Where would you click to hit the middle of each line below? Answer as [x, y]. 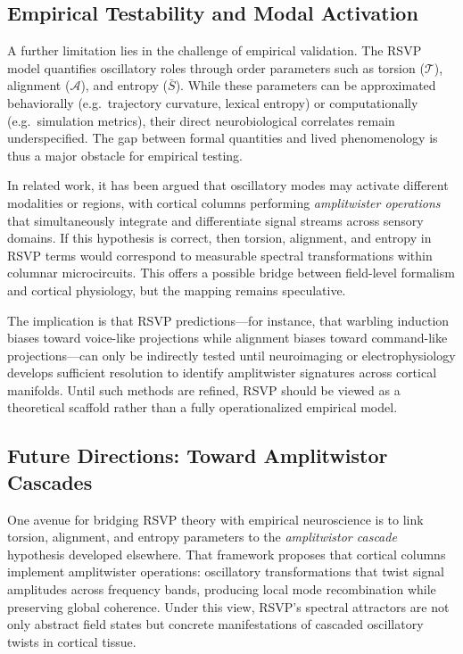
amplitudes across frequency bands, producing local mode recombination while [222, 589]
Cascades [50, 481]
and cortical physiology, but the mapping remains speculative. [177, 290]
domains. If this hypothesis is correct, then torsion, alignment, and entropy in [219, 238]
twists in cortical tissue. [72, 641]
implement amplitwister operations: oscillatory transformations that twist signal [226, 571]
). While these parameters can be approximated [306, 85]
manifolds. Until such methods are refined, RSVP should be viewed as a [204, 389]
